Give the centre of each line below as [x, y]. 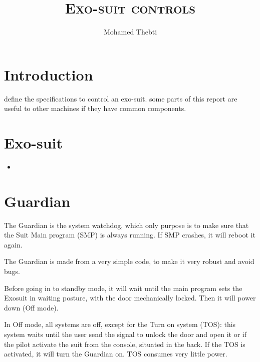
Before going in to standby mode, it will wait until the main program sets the [123, 288]
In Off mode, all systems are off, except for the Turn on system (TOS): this [120, 324]
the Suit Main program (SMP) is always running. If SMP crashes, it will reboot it [130, 235]
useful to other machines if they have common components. [95, 108]
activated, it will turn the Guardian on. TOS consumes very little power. [116, 354]
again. [13, 244]
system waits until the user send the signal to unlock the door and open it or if [125, 334]
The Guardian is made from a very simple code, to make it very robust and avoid [129, 261]
